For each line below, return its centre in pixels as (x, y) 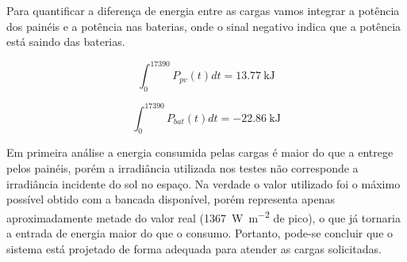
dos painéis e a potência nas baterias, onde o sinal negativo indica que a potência (204, 26)
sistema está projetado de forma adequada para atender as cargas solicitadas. (194, 248)
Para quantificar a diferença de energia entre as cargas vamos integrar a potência (203, 10)
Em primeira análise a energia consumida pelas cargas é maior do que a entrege (200, 152)
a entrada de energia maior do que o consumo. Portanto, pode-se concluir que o (200, 233)
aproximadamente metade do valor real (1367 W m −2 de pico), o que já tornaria (203, 216)
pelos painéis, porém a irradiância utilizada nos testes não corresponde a (182, 167)
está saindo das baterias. (66, 42)
